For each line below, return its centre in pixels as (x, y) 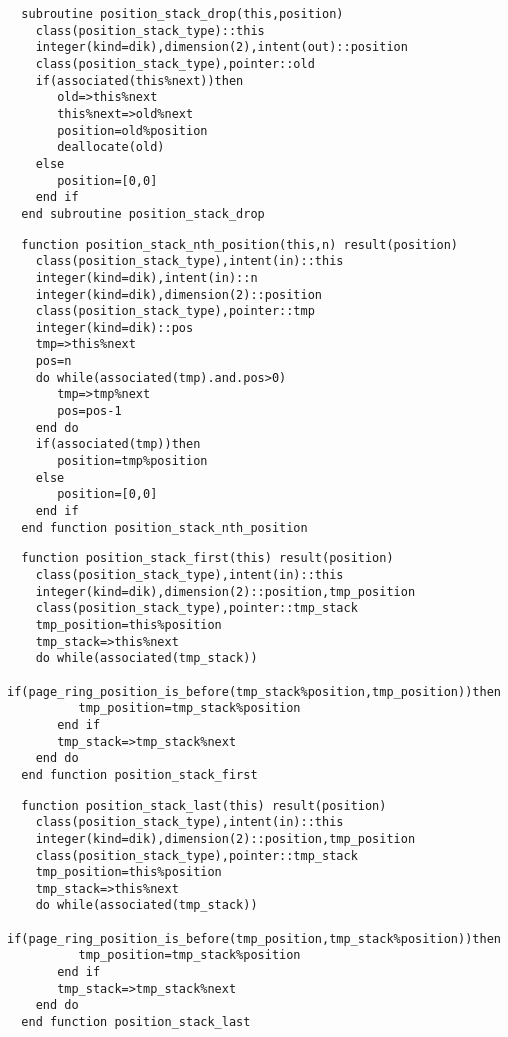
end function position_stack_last (136, 1022)
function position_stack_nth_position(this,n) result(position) (240, 244)
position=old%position (132, 130)
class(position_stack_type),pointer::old (175, 63)
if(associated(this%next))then (139, 80)
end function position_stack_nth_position (164, 527)
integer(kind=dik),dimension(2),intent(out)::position (221, 47)
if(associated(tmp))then (118, 444)
